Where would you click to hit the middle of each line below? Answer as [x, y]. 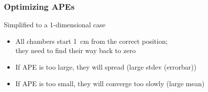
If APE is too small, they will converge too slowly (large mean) [110, 83]
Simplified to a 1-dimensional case [55, 25]
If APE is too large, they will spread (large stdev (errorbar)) [106, 67]
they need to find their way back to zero [75, 50]
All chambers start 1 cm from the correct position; [92, 41]
